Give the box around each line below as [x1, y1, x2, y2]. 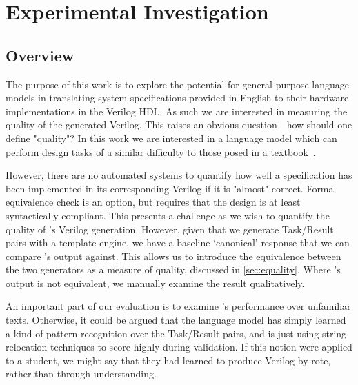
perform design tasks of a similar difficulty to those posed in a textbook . [6, 144, 316, 159]
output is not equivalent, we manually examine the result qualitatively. [6, 275, 305, 290]
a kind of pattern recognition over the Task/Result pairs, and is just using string [6, 326, 347, 340]
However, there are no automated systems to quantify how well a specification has [6, 168, 352, 182]
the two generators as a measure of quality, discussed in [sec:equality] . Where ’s [6, 262, 341, 277]
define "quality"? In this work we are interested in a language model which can [6, 130, 337, 145]
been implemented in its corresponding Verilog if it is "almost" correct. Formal [6, 181, 337, 195]
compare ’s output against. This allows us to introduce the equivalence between [6, 248, 341, 263]
